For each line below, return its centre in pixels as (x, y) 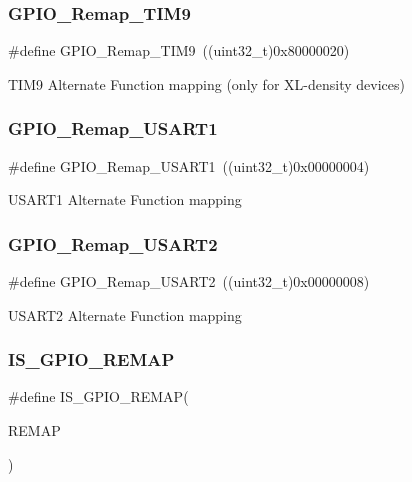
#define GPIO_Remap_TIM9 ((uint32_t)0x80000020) (179, 50)
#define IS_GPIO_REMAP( (98, 396)
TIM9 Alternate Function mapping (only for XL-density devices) (206, 83)
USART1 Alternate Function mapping (125, 199)
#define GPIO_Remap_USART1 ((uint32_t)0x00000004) (189, 165)
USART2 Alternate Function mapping (125, 314)
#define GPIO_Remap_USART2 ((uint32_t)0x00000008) (189, 281)
